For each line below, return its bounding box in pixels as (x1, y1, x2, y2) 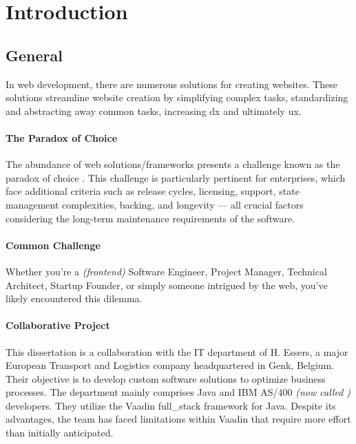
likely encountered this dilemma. (6, 291, 143, 306)
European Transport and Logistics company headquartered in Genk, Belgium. (6, 358, 335, 372)
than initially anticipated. (6, 425, 114, 440)
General (6, 44, 63, 65)
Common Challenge (6, 237, 101, 252)
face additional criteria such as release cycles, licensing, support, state (6, 184, 300, 198)
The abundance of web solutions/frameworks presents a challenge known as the (6, 157, 340, 171)
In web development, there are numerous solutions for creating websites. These (6, 76, 338, 91)
